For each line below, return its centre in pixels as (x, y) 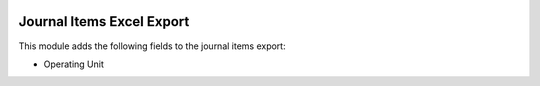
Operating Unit (73, 64)
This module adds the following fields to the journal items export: (152, 46)
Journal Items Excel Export (104, 21)
